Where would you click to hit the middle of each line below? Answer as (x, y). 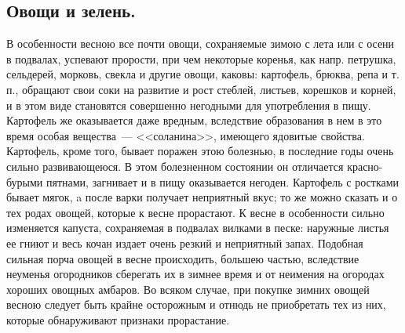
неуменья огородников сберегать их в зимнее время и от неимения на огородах (195, 274)
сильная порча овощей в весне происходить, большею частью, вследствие (183, 258)
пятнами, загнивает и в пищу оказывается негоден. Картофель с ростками (223, 181)
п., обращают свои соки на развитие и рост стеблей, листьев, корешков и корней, (201, 89)
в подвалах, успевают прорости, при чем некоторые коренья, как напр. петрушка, (201, 58)
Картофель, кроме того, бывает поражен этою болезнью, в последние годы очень (200, 151)
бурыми (25, 181)
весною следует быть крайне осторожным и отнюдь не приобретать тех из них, (196, 304)
